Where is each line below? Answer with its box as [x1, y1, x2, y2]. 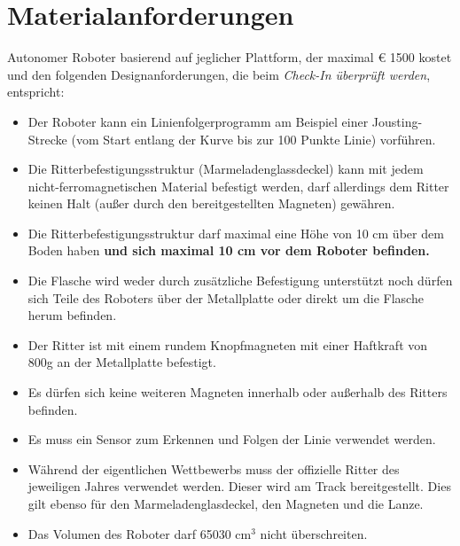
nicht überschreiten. [260, 524, 368, 542]
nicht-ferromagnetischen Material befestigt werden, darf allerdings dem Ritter [27, 176, 449, 195]
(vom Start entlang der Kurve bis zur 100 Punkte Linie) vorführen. [71, 129, 436, 148]
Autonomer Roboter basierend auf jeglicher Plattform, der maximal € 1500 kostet [7, 48, 452, 66]
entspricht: [7, 82, 65, 101]
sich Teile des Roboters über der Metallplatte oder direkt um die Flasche [27, 288, 424, 307]
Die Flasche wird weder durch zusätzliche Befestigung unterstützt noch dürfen [27, 271, 453, 290]
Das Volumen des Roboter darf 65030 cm [27, 524, 252, 542]
